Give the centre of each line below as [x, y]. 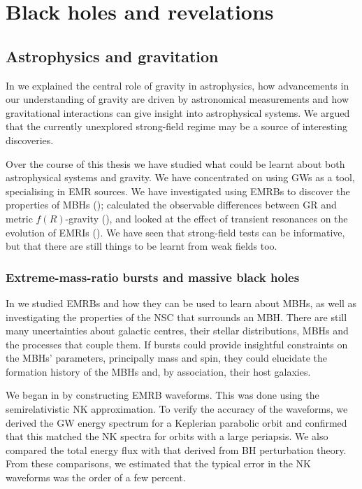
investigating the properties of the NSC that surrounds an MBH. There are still [176, 317]
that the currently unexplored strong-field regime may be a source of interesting [176, 126]
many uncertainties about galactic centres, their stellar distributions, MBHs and [177, 331]
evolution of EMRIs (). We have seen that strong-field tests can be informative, [175, 232]
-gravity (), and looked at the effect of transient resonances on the [207, 218]
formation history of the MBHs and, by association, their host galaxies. [158, 371]
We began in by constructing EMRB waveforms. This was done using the [162, 395]
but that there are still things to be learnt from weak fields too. [142, 246]
